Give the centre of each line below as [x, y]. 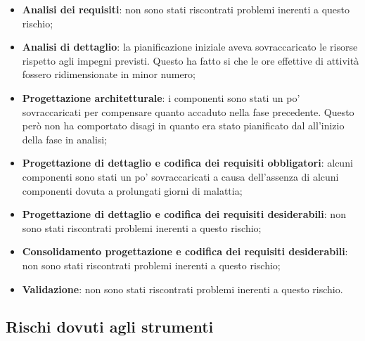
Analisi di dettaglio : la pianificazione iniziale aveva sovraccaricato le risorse [190, 47]
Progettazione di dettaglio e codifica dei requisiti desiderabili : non [184, 214]
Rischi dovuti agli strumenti [110, 327]
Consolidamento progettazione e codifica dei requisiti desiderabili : [185, 251]
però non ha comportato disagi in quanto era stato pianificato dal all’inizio [183, 126]
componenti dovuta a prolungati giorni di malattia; [132, 190]
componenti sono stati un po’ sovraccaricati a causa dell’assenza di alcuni [180, 176]
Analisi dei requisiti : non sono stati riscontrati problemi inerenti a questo [186, 9]
